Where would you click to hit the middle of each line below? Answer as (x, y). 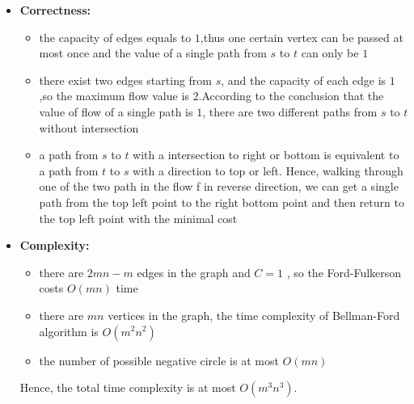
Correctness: (55, 10)
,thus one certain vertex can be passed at (302, 37)
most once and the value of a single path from (153, 53)
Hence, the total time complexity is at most (128, 387)
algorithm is (69, 331)
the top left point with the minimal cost (138, 218)
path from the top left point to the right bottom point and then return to (222, 202)
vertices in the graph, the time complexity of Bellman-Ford (254, 315)
